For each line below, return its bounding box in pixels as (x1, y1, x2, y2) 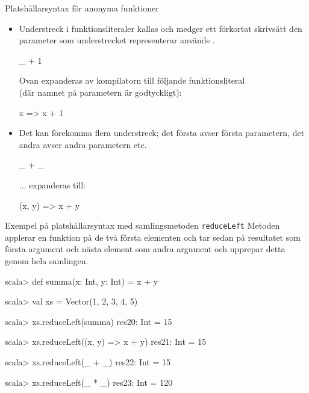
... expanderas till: (19, 178, 86, 191)
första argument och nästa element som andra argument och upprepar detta (5, 243, 286, 255)
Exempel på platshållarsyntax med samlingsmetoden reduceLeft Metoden (5, 219, 280, 232)
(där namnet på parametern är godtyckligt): (19, 85, 182, 98)
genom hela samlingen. (5, 254, 89, 267)
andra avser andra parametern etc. (19, 138, 147, 150)
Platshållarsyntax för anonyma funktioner (5, 2, 159, 14)
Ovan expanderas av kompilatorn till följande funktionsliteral (19, 74, 245, 87)
